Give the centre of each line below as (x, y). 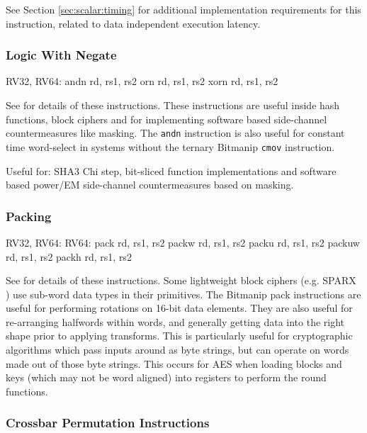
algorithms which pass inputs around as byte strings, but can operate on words (177, 350)
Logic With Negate (61, 55)
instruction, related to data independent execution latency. (133, 23)
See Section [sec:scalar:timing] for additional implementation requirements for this (183, 9)
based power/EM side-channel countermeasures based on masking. (150, 185)
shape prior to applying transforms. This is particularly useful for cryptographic (179, 336)
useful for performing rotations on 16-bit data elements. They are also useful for (179, 308)
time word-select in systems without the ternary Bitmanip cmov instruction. (170, 146)
